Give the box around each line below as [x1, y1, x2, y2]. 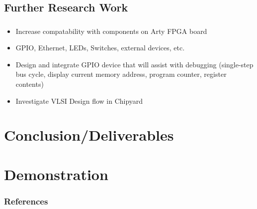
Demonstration [4, 164, 108, 184]
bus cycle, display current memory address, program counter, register [15, 69, 227, 79]
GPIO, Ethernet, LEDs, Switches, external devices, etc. [15, 42, 185, 53]
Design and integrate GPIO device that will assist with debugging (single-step [15, 59, 254, 69]
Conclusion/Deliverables [4, 125, 174, 145]
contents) [15, 79, 44, 89]
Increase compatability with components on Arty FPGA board [15, 25, 207, 36]
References [4, 195, 48, 207]
